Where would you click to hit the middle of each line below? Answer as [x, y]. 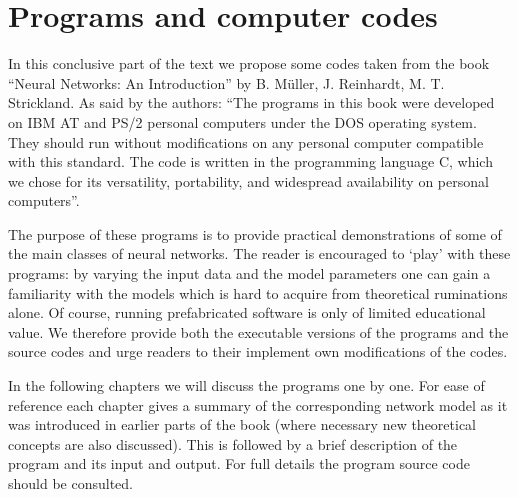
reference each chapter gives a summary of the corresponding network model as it [258, 404]
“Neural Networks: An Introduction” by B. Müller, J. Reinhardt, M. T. [226, 82]
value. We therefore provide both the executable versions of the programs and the [258, 331]
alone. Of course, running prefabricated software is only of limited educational [247, 312]
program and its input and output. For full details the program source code [239, 463]
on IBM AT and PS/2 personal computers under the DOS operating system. [242, 121]
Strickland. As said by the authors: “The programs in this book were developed [251, 102]
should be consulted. [71, 483]
